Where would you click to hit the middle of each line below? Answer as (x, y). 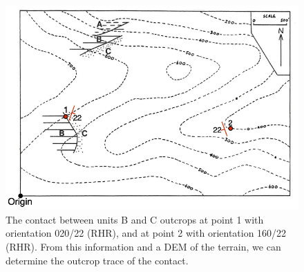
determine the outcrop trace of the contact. (97, 260)
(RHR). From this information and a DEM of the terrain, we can (143, 246)
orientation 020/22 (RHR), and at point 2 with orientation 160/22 (146, 233)
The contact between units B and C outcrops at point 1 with (135, 219)
